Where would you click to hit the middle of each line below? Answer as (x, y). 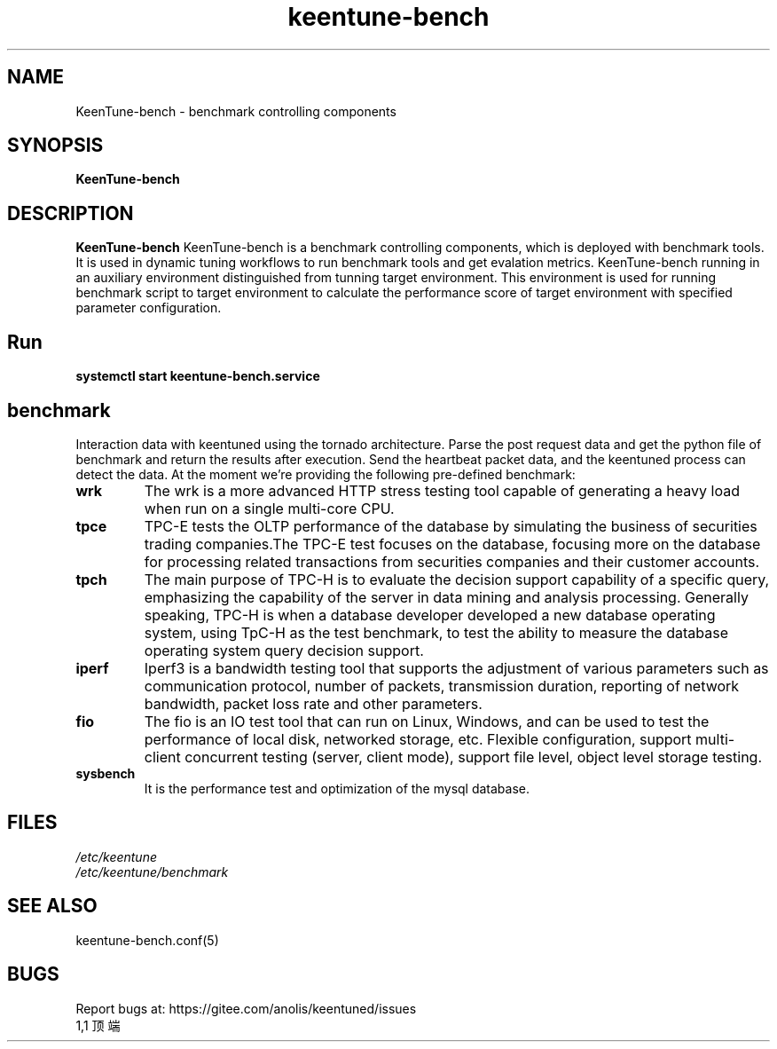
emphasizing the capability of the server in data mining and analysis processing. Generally (446, 597)
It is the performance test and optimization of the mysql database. (337, 788)
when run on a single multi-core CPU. (269, 508)
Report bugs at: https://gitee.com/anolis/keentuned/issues (246, 1008)
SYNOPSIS (55, 146)
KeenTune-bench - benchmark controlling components (236, 111)
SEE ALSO (52, 906)
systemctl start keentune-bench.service (198, 376)
